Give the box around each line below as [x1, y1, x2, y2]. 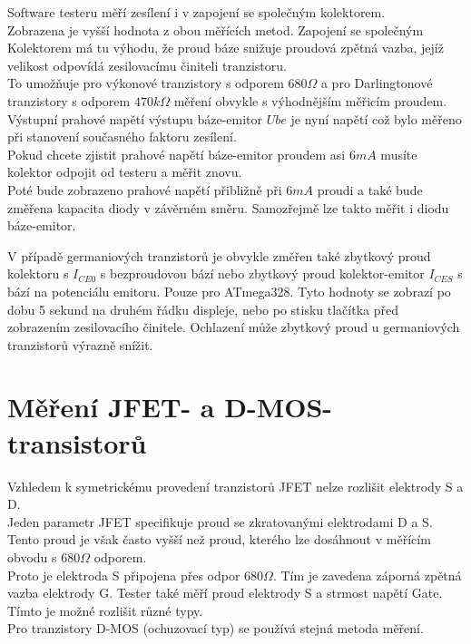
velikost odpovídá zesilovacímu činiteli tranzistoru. [7, 55, 287, 74]
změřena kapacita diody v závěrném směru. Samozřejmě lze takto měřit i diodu [7, 198, 449, 217]
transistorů [7, 424, 147, 461]
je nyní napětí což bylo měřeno [290, 109, 462, 128]
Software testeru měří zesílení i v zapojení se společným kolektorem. [7, 3, 386, 21]
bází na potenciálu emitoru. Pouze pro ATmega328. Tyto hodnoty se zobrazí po [7, 281, 451, 300]
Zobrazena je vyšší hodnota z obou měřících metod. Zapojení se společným [7, 20, 424, 39]
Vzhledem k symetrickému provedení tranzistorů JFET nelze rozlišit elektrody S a [7, 476, 464, 495]
